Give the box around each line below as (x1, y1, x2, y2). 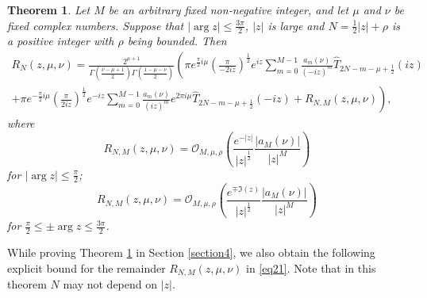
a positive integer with (7, 32, 114, 49)
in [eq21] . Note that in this (246, 259, 376, 276)
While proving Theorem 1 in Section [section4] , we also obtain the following (7, 243, 375, 260)
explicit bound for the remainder (7, 259, 166, 276)
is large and (267, 17, 325, 33)
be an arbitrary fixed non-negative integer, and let (108, 2, 349, 17)
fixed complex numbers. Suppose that (7, 17, 184, 33)
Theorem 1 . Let (7, 2, 90, 17)
